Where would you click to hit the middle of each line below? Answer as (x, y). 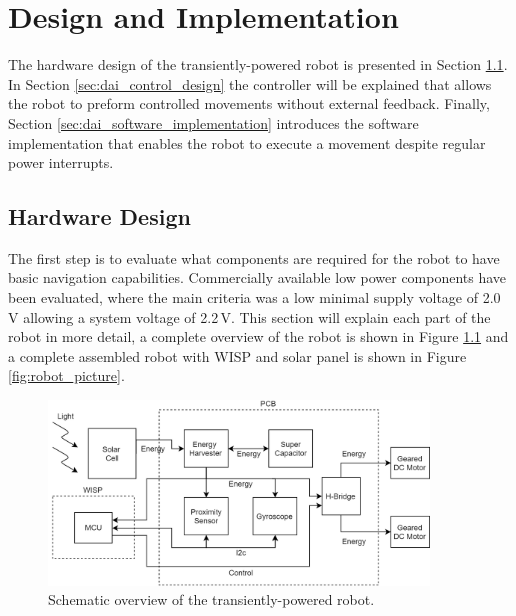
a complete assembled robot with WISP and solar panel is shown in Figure (237, 355)
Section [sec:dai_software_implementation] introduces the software (213, 122)
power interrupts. (61, 162)
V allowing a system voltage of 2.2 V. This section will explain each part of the (249, 316)
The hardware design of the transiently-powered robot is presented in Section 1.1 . (258, 64)
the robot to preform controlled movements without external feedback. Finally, (249, 103)
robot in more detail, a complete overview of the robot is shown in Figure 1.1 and (258, 336)
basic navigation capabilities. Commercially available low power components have (257, 277)
